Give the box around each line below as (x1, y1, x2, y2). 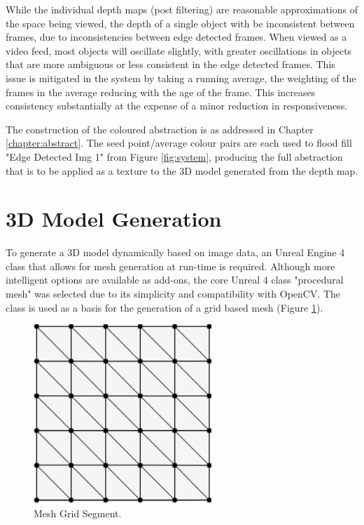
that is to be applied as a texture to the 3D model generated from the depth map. (6, 163, 358, 178)
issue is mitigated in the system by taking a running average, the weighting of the (6, 70, 356, 85)
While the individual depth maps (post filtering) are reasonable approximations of (6, 2, 358, 16)
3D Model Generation (6, 204, 222, 233)
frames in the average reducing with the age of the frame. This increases (6, 84, 316, 99)
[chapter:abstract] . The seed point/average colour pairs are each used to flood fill (6, 135, 352, 150)
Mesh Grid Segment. (34, 506, 122, 521)
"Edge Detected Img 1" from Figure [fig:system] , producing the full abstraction (6, 149, 343, 164)
